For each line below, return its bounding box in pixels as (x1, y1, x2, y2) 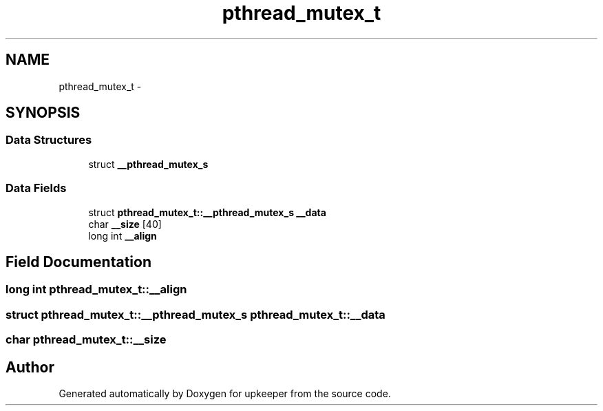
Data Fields (6, 181, 67, 196)
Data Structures (6, 133, 92, 147)
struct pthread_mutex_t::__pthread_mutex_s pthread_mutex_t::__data (6, 307, 385, 322)
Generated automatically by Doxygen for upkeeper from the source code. (59, 388, 391, 399)
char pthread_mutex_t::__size (6, 333, 167, 347)
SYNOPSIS (6, 104, 81, 122)
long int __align (88, 229, 157, 242)
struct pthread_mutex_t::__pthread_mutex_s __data (88, 206, 326, 218)
